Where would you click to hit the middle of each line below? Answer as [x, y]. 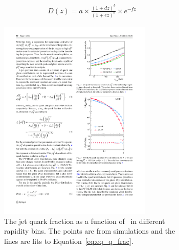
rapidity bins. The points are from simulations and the [90, 231]
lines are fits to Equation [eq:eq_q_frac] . [69, 241]
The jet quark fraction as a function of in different [85, 221]
